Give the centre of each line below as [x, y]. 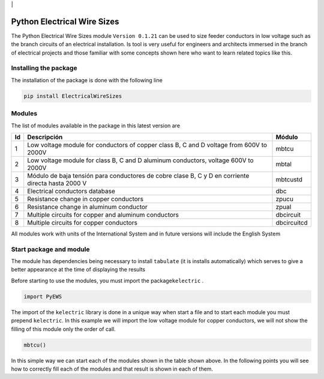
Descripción [45, 137]
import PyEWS [43, 296]
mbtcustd [289, 179]
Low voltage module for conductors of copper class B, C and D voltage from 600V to [147, 145]
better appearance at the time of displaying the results [78, 270]
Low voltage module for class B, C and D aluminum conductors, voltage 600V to [141, 160]
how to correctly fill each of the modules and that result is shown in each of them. [112, 369]
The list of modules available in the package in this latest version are [95, 126]
